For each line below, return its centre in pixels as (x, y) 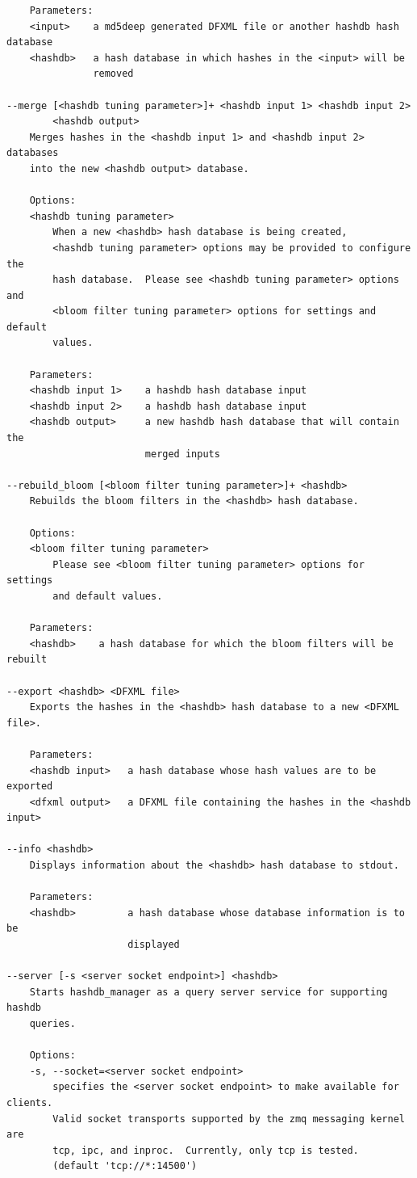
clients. (30, 1102)
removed (113, 74)
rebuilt (27, 660)
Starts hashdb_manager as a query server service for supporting (208, 992)
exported (30, 787)
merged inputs (182, 454)
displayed (154, 945)
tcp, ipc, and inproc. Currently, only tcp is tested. (206, 1150)
